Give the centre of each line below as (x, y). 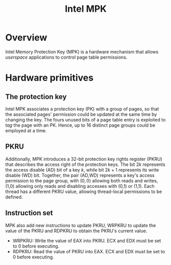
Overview (26, 38)
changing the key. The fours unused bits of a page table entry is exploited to (86, 119)
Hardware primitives (49, 78)
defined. (14, 197)
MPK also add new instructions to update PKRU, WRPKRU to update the (81, 225)
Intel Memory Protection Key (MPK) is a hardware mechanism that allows (82, 52)
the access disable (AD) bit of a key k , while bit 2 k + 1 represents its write (82, 170)
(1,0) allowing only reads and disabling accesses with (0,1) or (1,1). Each (80, 186)
